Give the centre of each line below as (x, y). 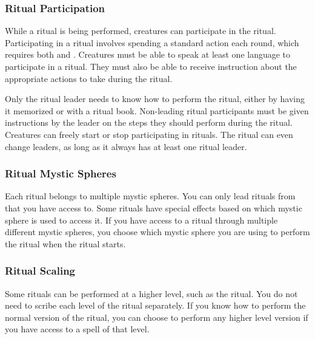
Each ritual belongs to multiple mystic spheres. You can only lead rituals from (150, 196)
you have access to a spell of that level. (77, 329)
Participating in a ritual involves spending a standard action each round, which (152, 42)
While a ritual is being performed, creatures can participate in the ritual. (141, 31)
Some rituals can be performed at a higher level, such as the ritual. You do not (151, 293)
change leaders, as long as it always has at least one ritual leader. (126, 146)
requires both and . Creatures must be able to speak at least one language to (148, 54)
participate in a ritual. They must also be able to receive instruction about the (151, 66)
